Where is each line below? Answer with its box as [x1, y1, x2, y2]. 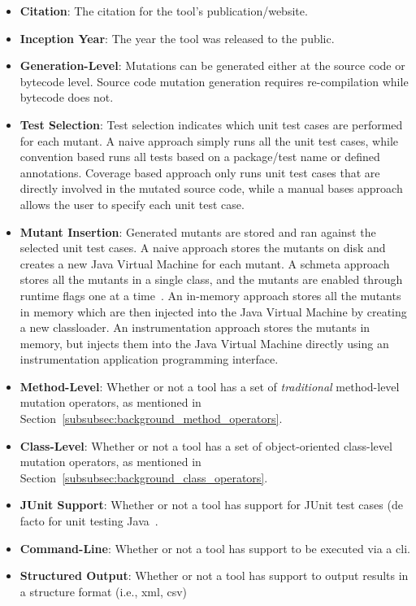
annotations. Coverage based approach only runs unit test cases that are [19, 163, 380, 181]
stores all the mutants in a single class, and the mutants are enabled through [19, 271, 403, 288]
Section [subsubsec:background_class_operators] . [19, 469, 268, 486]
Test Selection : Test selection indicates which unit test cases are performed [19, 116, 403, 133]
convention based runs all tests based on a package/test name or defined [19, 148, 380, 165]
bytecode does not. [19, 89, 114, 106]
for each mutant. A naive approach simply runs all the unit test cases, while [19, 132, 399, 149]
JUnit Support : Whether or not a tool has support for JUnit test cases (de [19, 496, 403, 513]
